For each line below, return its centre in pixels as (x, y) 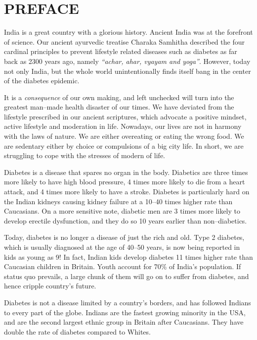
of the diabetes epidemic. (42, 81)
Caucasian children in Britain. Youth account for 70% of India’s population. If (123, 266)
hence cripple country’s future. (50, 286)
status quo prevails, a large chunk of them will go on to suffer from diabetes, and (127, 276)
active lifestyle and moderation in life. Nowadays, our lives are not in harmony (123, 126)
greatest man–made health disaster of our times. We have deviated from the (119, 107)
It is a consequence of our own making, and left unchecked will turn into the (119, 97)
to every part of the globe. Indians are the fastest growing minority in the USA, (125, 312)
